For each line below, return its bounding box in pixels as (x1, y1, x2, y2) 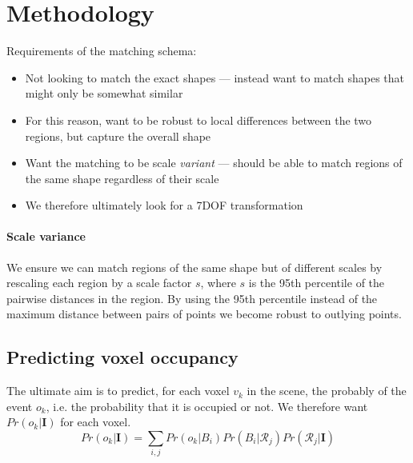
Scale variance (6, 228, 86, 245)
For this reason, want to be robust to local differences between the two (25, 111, 372, 128)
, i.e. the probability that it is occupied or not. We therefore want (46, 397, 368, 414)
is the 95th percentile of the (248, 274, 385, 291)
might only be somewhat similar (25, 85, 183, 102)
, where (200, 274, 236, 291)
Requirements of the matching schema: (6, 42, 197, 59)
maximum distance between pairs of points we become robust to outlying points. (6, 305, 402, 322)
